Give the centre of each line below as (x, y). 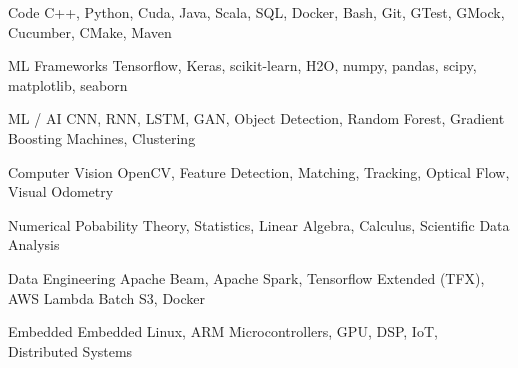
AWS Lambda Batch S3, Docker (107, 297)
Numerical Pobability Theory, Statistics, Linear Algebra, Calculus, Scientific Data (259, 224)
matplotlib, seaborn (68, 84)
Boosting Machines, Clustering (102, 137)
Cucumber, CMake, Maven (90, 31)
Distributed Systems (70, 350)
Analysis (34, 244)
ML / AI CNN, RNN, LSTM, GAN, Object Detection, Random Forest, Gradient (256, 118)
